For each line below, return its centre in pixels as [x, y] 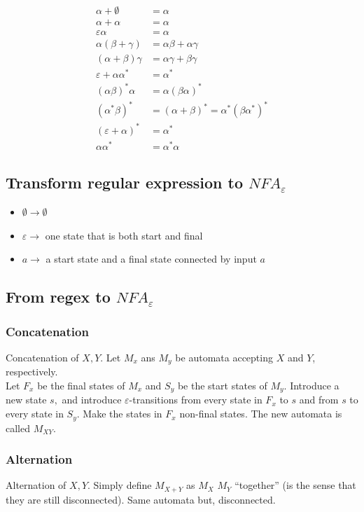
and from [319, 400]
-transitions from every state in [196, 400]
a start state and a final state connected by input [151, 259]
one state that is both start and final [124, 235]
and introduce [92, 400]
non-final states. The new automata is [261, 414]
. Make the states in [119, 414]
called [18, 428]
